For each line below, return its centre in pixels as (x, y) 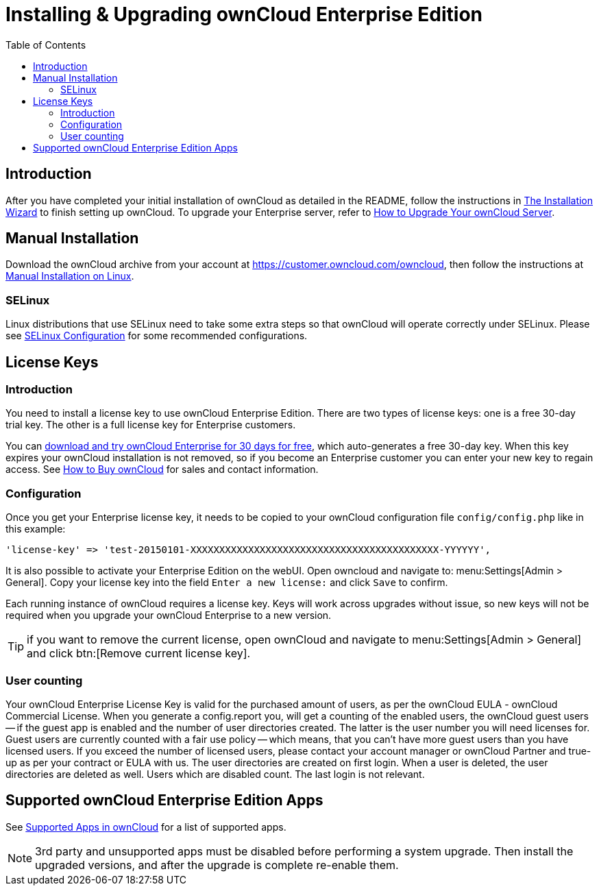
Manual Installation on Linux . (70, 276)
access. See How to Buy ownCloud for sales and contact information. (162, 469)
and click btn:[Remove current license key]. (139, 654)
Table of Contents (46, 45)
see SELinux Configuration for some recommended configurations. (157, 336)
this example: (36, 529)
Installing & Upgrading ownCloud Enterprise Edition (244, 14)
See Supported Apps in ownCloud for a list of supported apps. (146, 827)
